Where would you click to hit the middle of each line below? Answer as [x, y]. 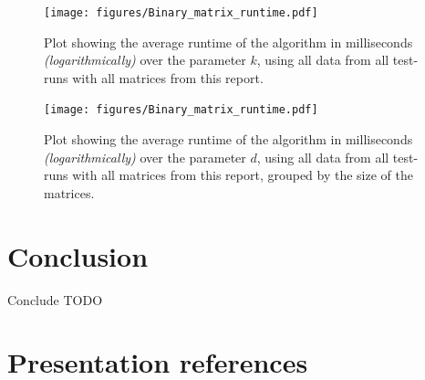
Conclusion [78, 255]
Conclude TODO [55, 299]
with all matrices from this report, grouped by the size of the [243, 175]
